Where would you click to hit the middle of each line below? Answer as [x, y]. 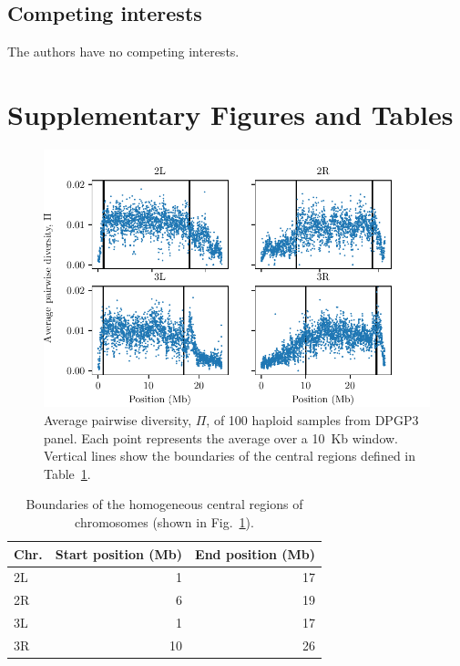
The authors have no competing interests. [123, 52]
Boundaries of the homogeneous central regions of [164, 504]
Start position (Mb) [119, 553]
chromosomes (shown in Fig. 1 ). [164, 521]
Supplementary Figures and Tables [230, 114]
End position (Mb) [256, 553]
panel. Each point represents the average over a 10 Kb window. [221, 437]
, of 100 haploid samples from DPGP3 [312, 420]
